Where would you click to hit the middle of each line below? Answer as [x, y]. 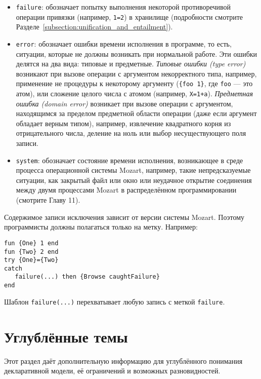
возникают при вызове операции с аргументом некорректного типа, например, [136, 73]
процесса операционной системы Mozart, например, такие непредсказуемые [133, 170]
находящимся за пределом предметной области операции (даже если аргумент [136, 113]
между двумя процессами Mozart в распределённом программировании [126, 190]
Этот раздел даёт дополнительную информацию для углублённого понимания [123, 361]
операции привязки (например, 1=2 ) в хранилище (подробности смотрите [129, 16]
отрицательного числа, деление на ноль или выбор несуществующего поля [131, 133]
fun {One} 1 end [31, 243]
